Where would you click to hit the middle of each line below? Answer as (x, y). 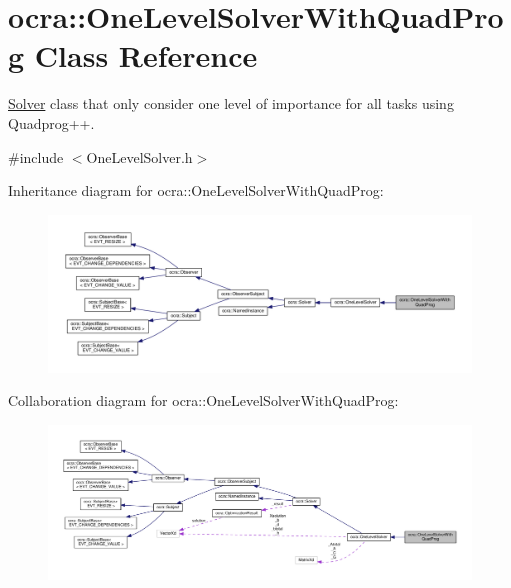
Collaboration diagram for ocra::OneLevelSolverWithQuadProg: (203, 400)
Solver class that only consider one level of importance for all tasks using (231, 103)
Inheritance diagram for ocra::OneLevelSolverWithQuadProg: (196, 190)
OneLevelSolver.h (139, 156)
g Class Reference (133, 55)
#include (36, 156)
